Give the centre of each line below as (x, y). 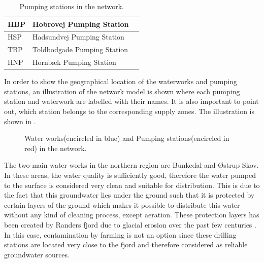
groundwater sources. (37, 254)
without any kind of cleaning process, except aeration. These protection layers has (132, 215)
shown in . (20, 121)
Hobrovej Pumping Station (81, 24)
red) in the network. (56, 148)
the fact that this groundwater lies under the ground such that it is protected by (129, 195)
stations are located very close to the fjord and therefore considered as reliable (126, 245)
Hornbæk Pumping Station (74, 62)
